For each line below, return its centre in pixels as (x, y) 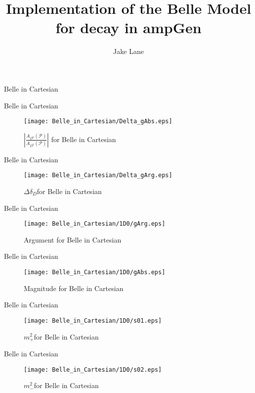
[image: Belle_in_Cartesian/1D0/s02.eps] (93, 369)
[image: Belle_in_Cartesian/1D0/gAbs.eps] (95, 272)
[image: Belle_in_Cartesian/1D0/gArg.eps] (95, 224)
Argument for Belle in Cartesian (73, 239)
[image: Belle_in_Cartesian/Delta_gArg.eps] (98, 175)
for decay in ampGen (128, 27)
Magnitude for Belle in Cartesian (74, 288)
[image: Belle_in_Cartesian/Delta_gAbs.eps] (98, 122)
